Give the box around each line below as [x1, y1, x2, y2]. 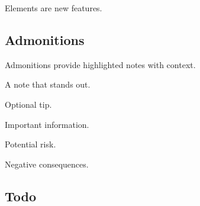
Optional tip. [5, 98, 52, 110]
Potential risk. [5, 138, 56, 150]
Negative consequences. [5, 157, 89, 170]
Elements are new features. [5, 2, 102, 14]
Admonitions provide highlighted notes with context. [5, 58, 196, 70]
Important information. [5, 118, 89, 130]
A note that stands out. [5, 78, 91, 91]
